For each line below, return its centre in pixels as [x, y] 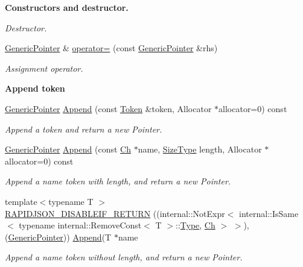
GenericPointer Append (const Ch [68, 149]
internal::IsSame [269, 213]
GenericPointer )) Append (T [60, 237]
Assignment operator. [44, 68]
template [21, 201]
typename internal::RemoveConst [80, 225]
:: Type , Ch [195, 225]
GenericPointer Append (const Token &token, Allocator [108, 108]
